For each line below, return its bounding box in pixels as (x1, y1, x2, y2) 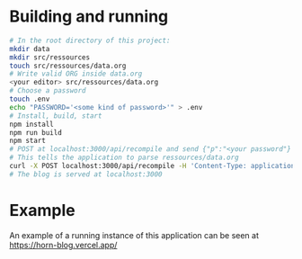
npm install (9, 120, 54, 129)
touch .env (9, 94, 50, 104)
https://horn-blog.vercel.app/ (9, 239, 118, 250)
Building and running (9, 6, 169, 27)
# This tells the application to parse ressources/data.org (9, 153, 240, 163)
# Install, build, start (9, 111, 102, 121)
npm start (9, 137, 47, 146)
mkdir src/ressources (9, 52, 91, 62)
